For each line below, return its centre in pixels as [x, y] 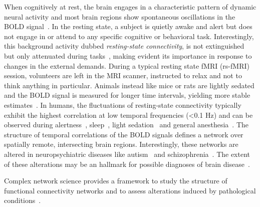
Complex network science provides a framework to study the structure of [116, 181]
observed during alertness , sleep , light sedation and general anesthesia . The [126, 125]
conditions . [23, 200]
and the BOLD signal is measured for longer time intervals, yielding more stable [127, 95]
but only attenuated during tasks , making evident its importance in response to [128, 55]
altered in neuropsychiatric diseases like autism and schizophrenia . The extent [127, 154]
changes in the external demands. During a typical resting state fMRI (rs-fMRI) [127, 65]
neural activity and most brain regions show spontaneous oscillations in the [120, 16]
